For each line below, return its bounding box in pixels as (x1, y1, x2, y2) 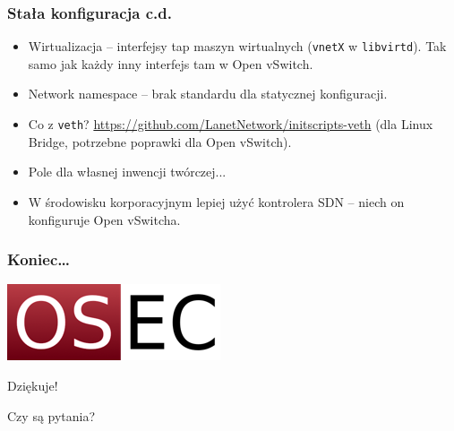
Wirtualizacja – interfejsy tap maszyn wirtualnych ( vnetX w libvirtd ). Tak (28, 37, 447, 56)
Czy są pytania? (7, 406, 96, 425)
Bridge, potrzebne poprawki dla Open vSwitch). (28, 132, 292, 151)
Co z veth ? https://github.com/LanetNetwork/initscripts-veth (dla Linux (28, 115, 433, 134)
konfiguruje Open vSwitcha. (28, 210, 181, 228)
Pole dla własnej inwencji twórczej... (28, 162, 227, 181)
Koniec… (7, 248, 70, 271)
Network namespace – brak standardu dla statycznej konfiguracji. (28, 84, 388, 103)
